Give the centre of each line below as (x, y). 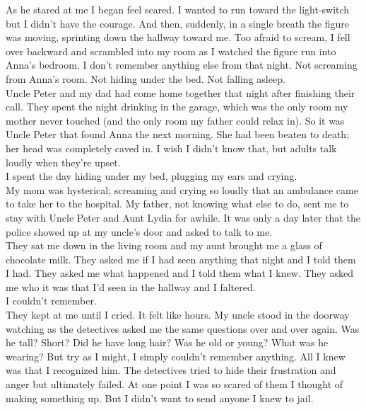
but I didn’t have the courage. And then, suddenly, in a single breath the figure (178, 23)
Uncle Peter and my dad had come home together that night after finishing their (181, 92)
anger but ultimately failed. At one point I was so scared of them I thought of (175, 384)
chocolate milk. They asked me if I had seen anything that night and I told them (181, 259)
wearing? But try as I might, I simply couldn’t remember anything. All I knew (176, 356)
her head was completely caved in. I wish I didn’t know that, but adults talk (171, 148)
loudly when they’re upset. (63, 162)
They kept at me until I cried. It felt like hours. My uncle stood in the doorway (178, 315)
